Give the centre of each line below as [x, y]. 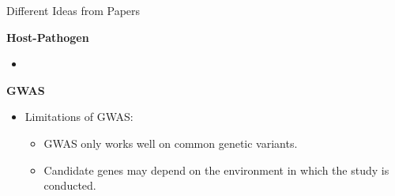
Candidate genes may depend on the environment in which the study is [216, 170]
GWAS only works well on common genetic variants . [171, 143]
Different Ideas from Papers [73, 10]
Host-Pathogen [48, 37]
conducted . [70, 185]
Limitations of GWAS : [79, 117]
